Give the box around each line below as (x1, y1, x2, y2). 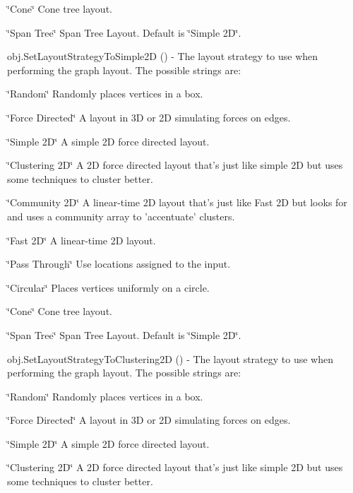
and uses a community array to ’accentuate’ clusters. (7, 208, 235, 223)
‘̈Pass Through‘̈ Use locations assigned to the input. (7, 256, 231, 271)
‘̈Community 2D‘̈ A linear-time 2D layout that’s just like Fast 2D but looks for (7, 195, 347, 210)
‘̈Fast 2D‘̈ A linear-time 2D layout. (7, 232, 156, 247)
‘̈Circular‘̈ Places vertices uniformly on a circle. (7, 280, 210, 295)
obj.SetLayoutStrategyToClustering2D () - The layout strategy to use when (7, 351, 333, 366)
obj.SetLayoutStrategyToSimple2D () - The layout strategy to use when (7, 49, 318, 64)
